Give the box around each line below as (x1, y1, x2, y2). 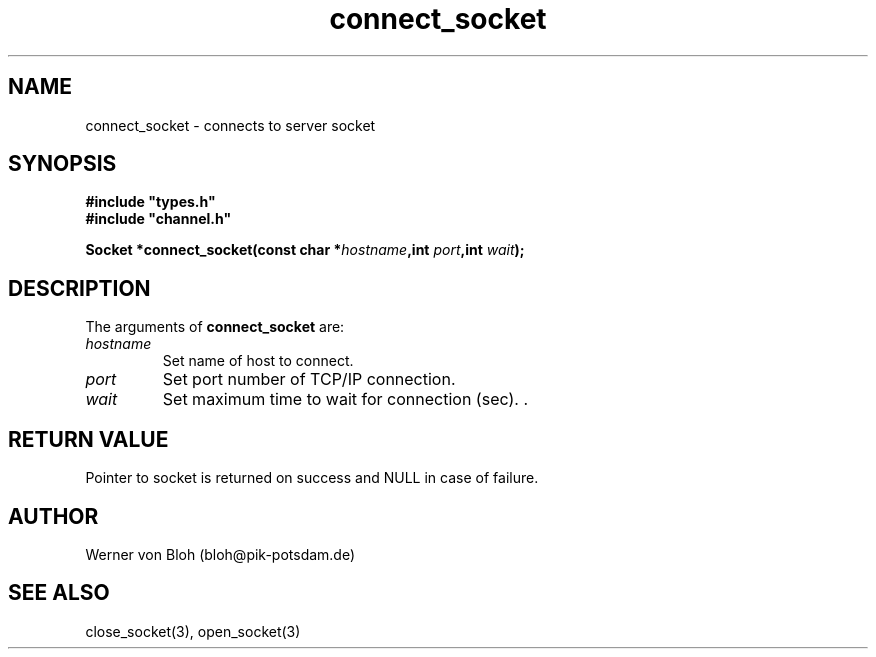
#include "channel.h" (85, 210, 232, 228)
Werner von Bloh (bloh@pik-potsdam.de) (85, 545, 356, 563)
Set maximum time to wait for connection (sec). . (162, 389, 528, 410)
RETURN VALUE (8, 426, 169, 452)
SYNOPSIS (8, 151, 117, 177)
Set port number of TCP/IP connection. (162, 369, 456, 390)
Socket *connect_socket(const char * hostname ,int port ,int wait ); (85, 241, 525, 259)
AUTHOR (8, 503, 99, 529)
